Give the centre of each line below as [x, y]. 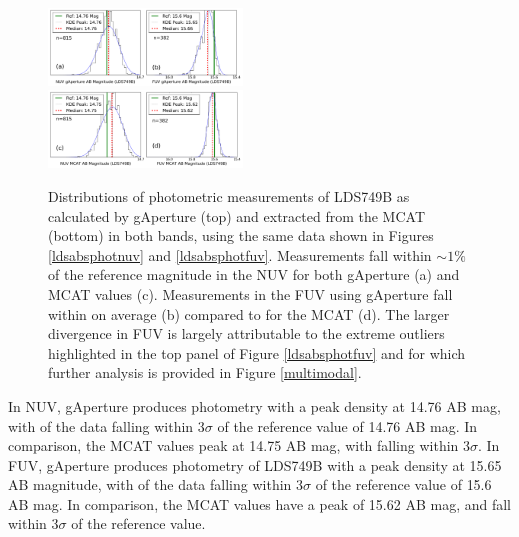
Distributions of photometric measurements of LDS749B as [229, 195]
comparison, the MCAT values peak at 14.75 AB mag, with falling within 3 [239, 445]
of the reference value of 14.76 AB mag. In [347, 425]
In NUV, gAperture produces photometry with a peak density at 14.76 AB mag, [254, 405]
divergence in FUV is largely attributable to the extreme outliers [246, 333]
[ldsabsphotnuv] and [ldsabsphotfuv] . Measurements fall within [240, 254]
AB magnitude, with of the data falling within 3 [156, 484]
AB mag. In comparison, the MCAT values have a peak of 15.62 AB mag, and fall [259, 503]
